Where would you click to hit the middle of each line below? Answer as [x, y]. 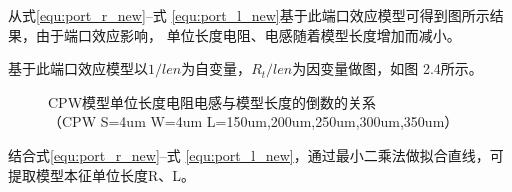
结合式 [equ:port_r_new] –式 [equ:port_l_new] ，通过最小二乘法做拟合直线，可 [256, 154]
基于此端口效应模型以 [78, 68]
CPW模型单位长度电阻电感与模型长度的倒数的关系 [212, 101]
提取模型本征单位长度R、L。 [102, 174]
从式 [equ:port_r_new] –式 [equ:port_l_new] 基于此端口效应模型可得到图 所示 [249, 15]
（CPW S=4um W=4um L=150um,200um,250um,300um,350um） [253, 121]
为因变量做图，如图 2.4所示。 [387, 68]
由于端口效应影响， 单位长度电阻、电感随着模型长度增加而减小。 [248, 34]
